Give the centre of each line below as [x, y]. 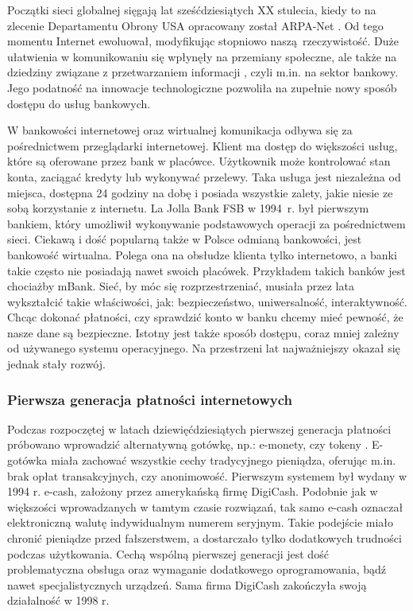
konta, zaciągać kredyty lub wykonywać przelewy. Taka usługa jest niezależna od [204, 176]
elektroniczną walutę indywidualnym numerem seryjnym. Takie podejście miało [201, 522]
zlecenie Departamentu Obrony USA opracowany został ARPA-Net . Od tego [195, 25]
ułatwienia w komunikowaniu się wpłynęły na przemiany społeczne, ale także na [202, 56]
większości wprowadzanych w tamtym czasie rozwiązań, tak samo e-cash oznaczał [205, 506]
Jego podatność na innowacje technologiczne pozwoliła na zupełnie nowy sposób [202, 87]
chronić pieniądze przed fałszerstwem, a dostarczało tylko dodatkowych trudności [205, 538]
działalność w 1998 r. [58, 600]
